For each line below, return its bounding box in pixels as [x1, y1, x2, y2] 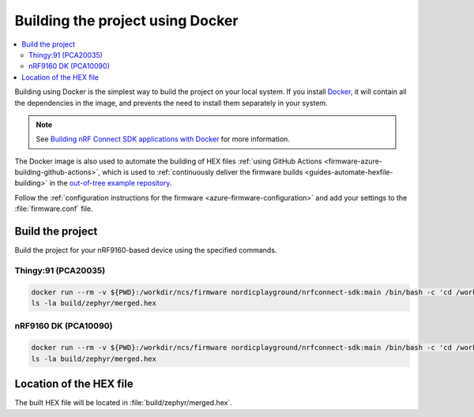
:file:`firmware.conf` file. [14, 204, 94, 213]
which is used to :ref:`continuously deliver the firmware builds [101, 167, 303, 177]
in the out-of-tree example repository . [49, 178, 172, 188]
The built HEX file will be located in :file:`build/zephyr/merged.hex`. [14, 398, 233, 408]
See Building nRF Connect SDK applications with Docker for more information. [36, 134, 290, 144]
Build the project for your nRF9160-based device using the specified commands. [14, 246, 277, 255]
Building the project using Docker [14, 12, 239, 29]
